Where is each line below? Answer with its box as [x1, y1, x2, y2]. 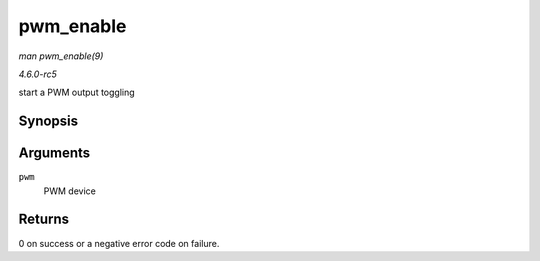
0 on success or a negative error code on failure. [18, 237, 220, 249]
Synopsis [18, 113, 79, 130]
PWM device [43, 185, 97, 197]
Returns [18, 211, 70, 228]
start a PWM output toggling [18, 86, 135, 99]
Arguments [18, 145, 91, 162]
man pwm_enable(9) [18, 50, 104, 62]
